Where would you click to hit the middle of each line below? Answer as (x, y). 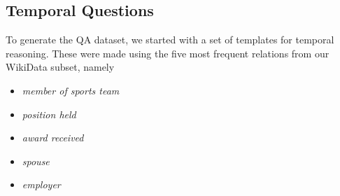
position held (49, 114)
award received (53, 138)
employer (41, 184)
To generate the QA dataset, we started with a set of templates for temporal (170, 40)
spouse (36, 161)
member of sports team (71, 90)
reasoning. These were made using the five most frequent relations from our (168, 53)
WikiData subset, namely (60, 67)
